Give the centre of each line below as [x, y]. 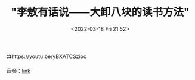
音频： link [18, 71]
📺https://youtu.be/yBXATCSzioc [46, 56]
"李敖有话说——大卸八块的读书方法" [100, 12]
